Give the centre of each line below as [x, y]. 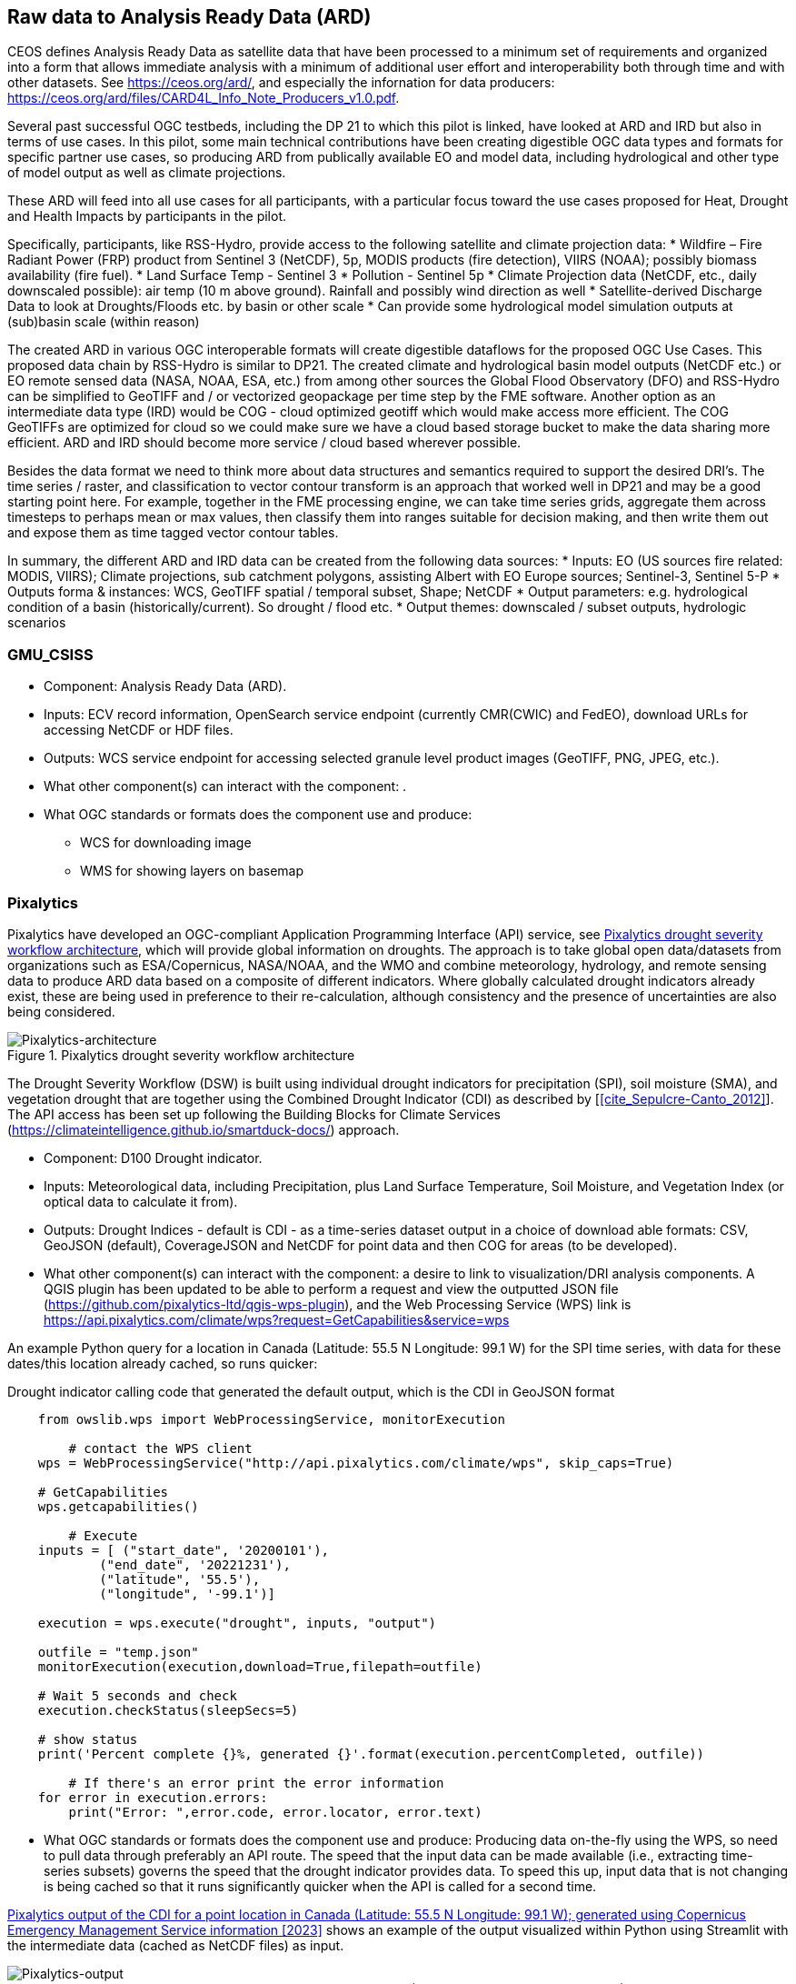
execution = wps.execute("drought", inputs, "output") [237, 1623]
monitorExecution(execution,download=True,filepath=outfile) [260, 1666]
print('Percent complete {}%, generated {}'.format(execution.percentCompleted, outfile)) [371, 1754]
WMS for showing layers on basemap [192, 871]
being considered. [61, 1011]
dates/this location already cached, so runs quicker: [163, 1363]
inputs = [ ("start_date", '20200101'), [184, 1550]
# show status [88, 1739]
